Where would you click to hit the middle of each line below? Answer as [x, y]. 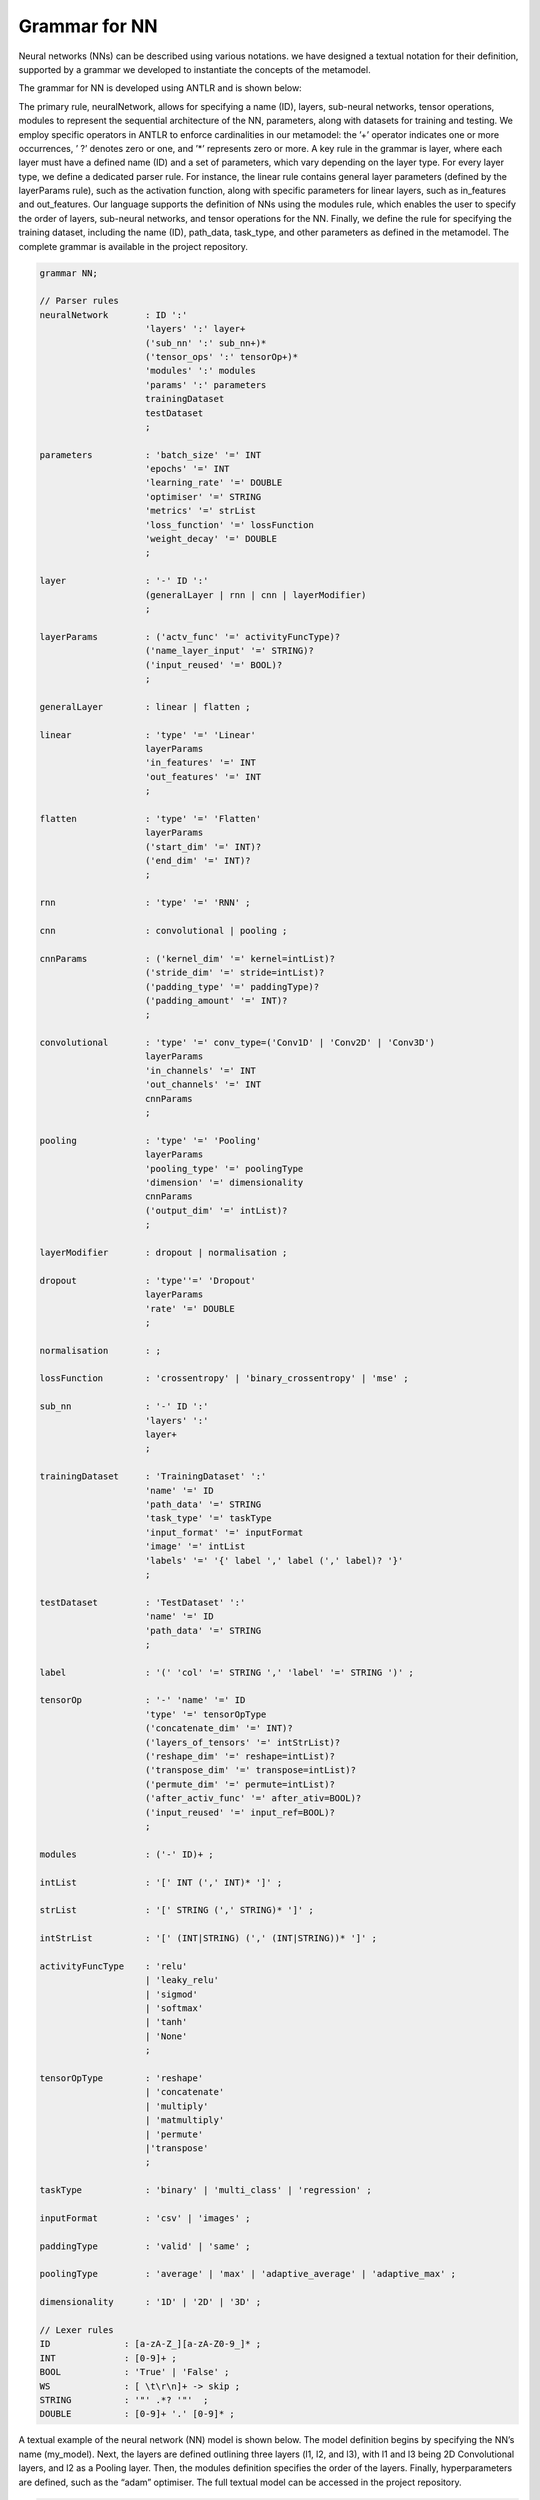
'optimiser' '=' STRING [203, 496]
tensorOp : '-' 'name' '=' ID [142, 1700]
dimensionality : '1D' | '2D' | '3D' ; [150, 2302]
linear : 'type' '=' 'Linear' [148, 734]
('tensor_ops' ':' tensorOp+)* [222, 356]
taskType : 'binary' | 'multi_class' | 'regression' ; [205, 2190]
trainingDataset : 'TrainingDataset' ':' [153, 1476]
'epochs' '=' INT [187, 469]
